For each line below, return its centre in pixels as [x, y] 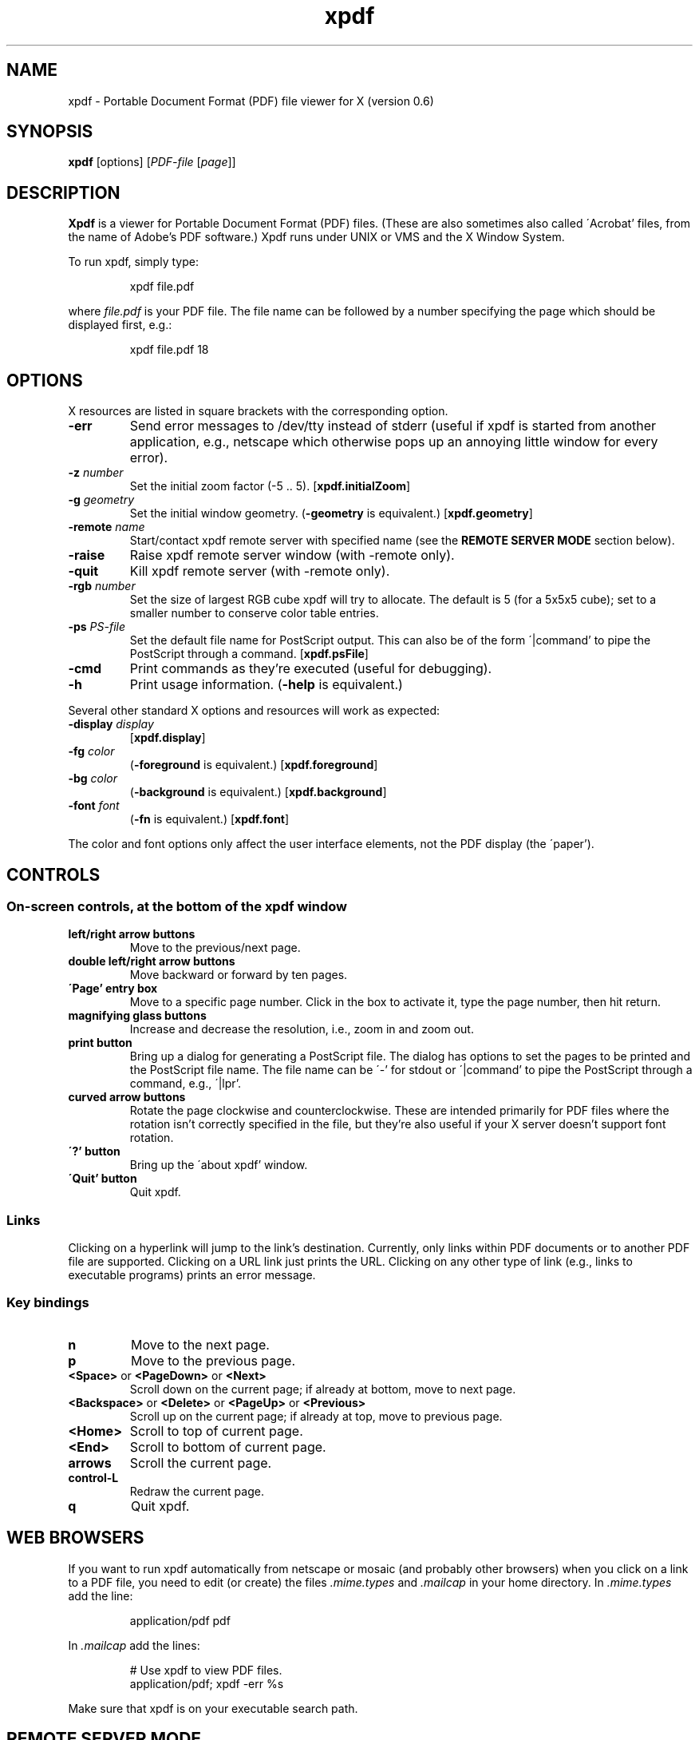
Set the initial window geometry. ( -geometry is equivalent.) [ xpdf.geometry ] [331, 513]
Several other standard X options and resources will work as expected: [254, 711]
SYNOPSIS [50, 132]
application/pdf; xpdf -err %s [207, 1683]
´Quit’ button [103, 1179]
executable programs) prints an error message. [192, 1275]
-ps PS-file [97, 627]
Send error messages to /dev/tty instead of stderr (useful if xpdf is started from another [393, 426]
